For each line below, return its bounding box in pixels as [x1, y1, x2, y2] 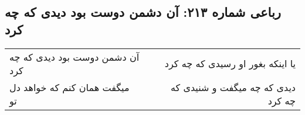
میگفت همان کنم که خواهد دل [9, 80, 130, 94]
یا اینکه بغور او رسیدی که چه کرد [164, 57, 296, 71]
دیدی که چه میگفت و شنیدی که [170, 80, 296, 94]
